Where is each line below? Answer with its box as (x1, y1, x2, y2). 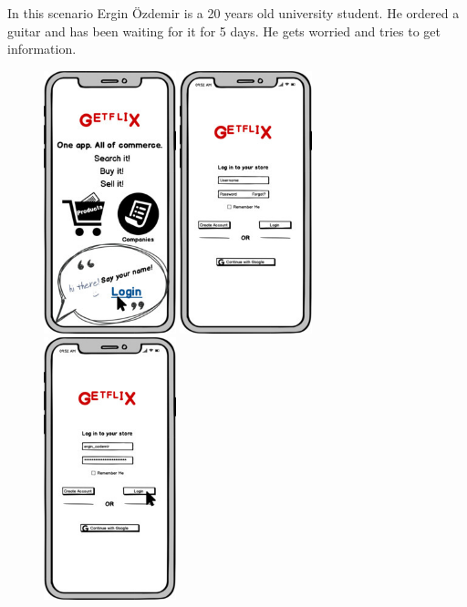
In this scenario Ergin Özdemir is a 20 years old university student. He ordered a (7, 4, 460, 22)
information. (7, 39, 77, 58)
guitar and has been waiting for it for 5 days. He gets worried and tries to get (7, 21, 441, 40)
